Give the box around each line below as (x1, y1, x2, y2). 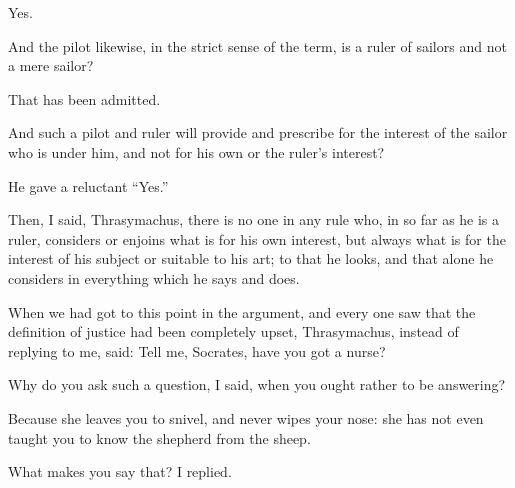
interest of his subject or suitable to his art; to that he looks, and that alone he (8, 248, 494, 269)
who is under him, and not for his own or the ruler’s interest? (8, 141, 385, 162)
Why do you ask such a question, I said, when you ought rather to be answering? (8, 374, 506, 395)
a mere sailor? (8, 55, 94, 76)
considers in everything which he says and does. (8, 267, 300, 288)
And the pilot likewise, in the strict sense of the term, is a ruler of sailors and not (8, 35, 507, 56)
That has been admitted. (8, 88, 161, 109)
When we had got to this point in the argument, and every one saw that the (8, 301, 476, 322)
